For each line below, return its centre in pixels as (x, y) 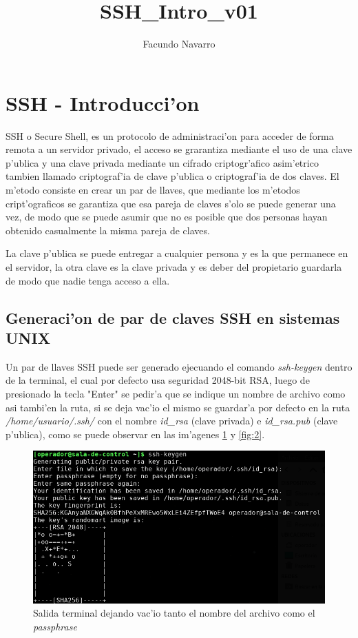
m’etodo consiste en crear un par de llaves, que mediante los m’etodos (153, 190)
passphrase (55, 626)
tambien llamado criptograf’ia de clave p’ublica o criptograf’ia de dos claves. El (172, 176)
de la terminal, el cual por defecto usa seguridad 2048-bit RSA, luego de (158, 380)
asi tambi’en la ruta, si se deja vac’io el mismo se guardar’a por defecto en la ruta (178, 407)
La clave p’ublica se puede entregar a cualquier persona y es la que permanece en (177, 253)
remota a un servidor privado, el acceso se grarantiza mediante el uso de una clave (179, 149)
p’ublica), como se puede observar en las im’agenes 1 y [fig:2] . (135, 434)
